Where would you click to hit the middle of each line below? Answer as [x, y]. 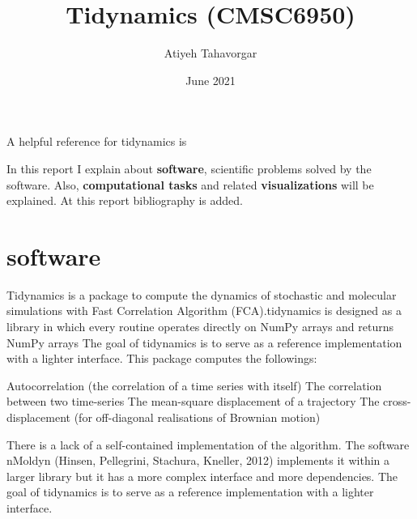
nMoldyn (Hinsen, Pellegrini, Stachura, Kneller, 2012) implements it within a [198, 460]
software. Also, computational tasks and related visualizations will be [190, 184]
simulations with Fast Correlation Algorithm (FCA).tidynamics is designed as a [204, 311]
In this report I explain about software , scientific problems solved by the [189, 168]
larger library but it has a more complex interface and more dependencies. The [202, 476]
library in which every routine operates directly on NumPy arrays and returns [200, 326]
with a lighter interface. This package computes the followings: [162, 358]
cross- [397, 401]
